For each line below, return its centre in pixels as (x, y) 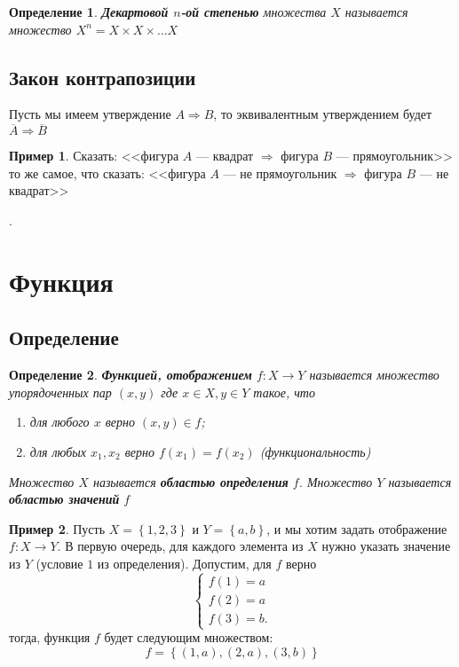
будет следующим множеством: (189, 637)
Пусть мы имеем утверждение (90, 114)
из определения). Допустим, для (184, 563)
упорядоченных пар (60, 392)
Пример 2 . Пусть (57, 528)
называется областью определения (190, 481)
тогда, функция (50, 637)
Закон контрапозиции (103, 77)
